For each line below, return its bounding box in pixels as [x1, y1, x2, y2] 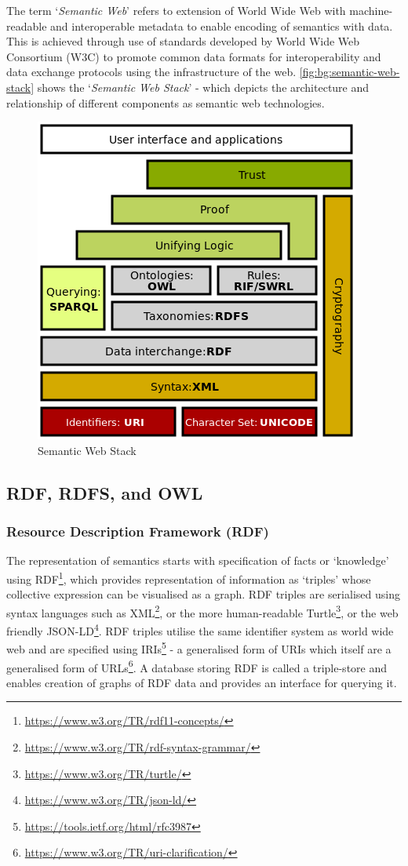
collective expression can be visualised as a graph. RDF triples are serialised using [6, 586, 400, 602]
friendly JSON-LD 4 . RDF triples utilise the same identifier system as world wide [6, 620, 394, 639]
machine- [349, 2, 393, 18]
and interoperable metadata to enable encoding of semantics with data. [50, 17, 393, 34]
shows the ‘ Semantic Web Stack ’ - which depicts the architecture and [37, 78, 370, 95]
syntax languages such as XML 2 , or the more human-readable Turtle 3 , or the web [6, 602, 399, 620]
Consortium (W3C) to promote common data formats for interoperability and [6, 48, 381, 64]
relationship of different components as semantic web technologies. [6, 94, 325, 111]
